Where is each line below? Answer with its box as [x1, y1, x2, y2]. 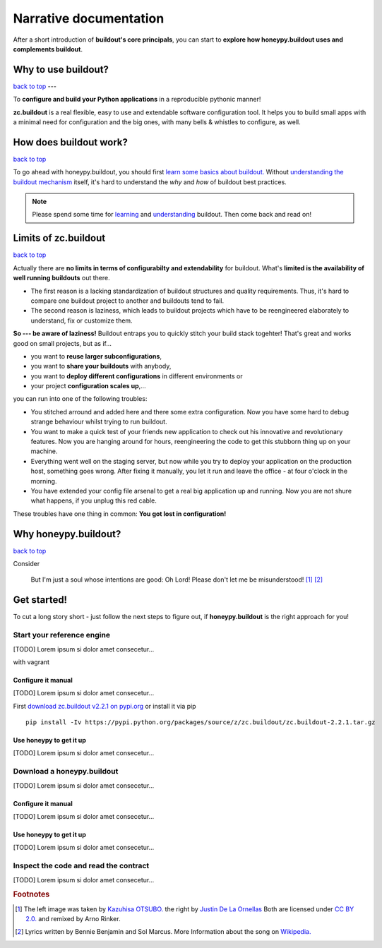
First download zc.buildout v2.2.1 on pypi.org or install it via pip [13, 702, 197, 710]
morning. [30, 476, 57, 485]
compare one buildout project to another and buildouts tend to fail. [30, 296, 225, 305]
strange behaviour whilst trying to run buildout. [30, 417, 167, 426]
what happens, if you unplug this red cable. [30, 496, 157, 505]
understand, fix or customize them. [30, 316, 133, 325]
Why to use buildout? [13, 64, 109, 76]
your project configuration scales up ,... [30, 382, 146, 390]
